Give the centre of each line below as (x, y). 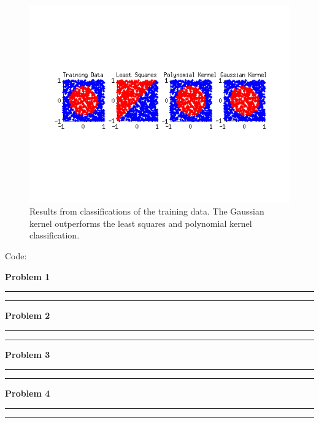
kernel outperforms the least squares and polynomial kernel (141, 223)
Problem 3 (28, 354)
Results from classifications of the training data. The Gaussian (147, 211)
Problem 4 (28, 393)
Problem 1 (28, 276)
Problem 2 (28, 315)
